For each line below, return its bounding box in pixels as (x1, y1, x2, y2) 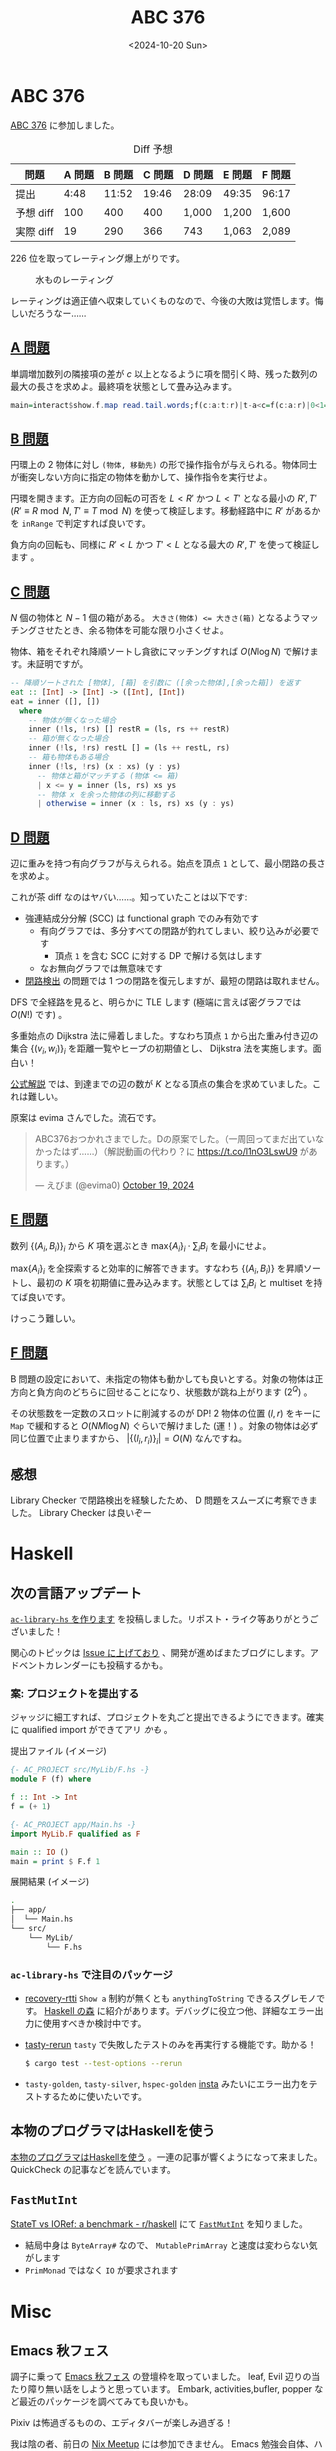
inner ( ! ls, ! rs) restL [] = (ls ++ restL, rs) (28, 743, 230, 753)
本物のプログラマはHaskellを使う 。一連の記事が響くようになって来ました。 (10, 2151, 323, 2163)
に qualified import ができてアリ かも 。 (10, 1724, 173, 1736)
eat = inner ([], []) (10, 696, 101, 706)
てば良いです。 (10, 1291, 71, 1303)
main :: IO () (10, 1847, 70, 1857)
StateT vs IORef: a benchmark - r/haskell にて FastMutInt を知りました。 (10, 2218, 308, 2230)
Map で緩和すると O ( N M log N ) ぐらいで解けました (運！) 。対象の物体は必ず (10, 1419, 319, 1431)
